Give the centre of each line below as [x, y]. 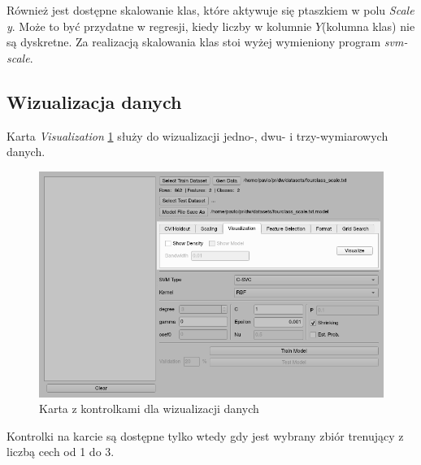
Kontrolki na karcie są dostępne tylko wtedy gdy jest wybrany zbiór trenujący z [205, 435]
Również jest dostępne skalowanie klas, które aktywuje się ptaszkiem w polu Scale [210, 10]
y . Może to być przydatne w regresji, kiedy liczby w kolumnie [159, 26]
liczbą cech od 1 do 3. [61, 452]
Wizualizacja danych [94, 101]
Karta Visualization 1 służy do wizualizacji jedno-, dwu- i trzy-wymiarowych [197, 135]
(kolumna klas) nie [369, 26]
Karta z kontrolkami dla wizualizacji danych [149, 409]
